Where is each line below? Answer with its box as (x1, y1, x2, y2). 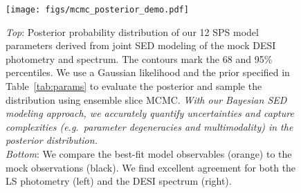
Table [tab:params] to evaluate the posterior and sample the (6, 79, 262, 93)
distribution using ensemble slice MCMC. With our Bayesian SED (6, 92, 287, 107)
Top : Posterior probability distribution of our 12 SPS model (6, 24, 259, 39)
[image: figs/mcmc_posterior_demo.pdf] (6, 5, 189, 15)
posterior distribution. (6, 133, 98, 147)
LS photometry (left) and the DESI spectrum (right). (6, 174, 232, 188)
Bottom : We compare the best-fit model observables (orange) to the (6, 147, 292, 160)
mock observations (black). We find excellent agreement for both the (6, 160, 296, 174)
